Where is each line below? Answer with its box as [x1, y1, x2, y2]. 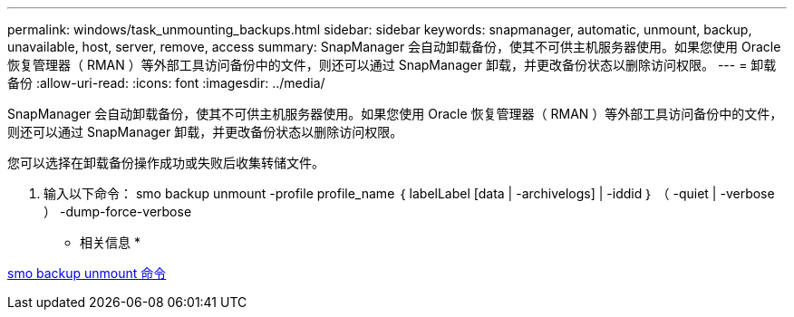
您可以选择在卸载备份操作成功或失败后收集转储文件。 [7, 155, 324, 170]
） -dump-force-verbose [44, 204, 192, 219]
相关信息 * [80, 235, 140, 250]
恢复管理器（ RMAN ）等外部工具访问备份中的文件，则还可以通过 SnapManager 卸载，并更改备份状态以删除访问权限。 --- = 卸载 [7, 57, 777, 72]
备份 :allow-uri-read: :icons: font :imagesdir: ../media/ [7, 75, 325, 91]
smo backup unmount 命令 [7, 265, 167, 281]
